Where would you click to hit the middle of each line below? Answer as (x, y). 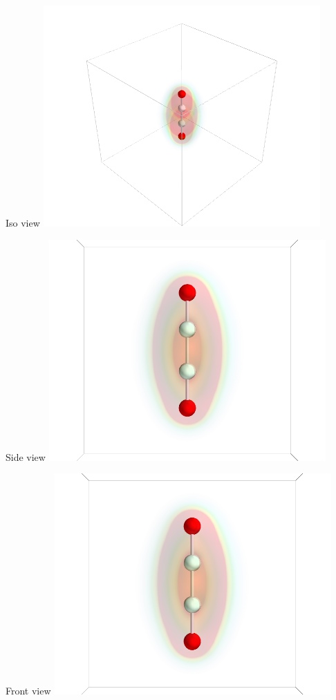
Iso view (23, 223)
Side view (26, 456)
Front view (28, 691)
